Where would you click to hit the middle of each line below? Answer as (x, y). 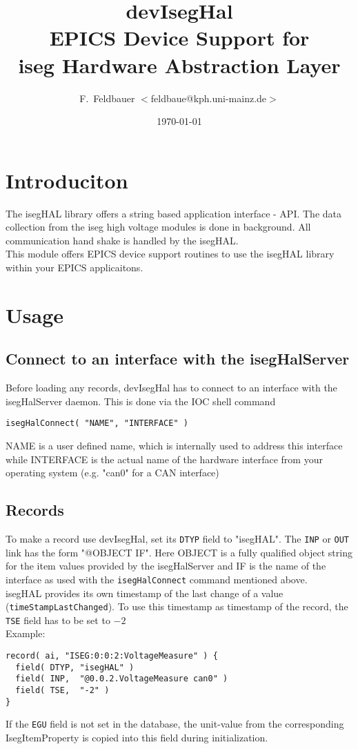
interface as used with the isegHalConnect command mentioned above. (157, 579)
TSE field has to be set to (58, 620)
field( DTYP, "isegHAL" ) (75, 667)
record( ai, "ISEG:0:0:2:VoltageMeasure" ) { (112, 656)
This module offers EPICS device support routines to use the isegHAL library (170, 254)
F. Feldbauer (107, 98)
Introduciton (67, 180)
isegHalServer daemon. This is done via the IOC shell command (141, 401)
